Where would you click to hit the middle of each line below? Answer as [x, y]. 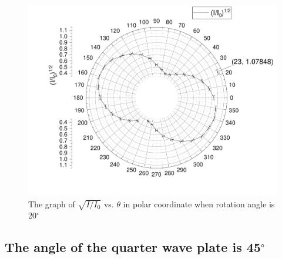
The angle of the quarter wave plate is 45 [133, 247]
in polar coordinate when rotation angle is [199, 203]
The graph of [52, 203]
